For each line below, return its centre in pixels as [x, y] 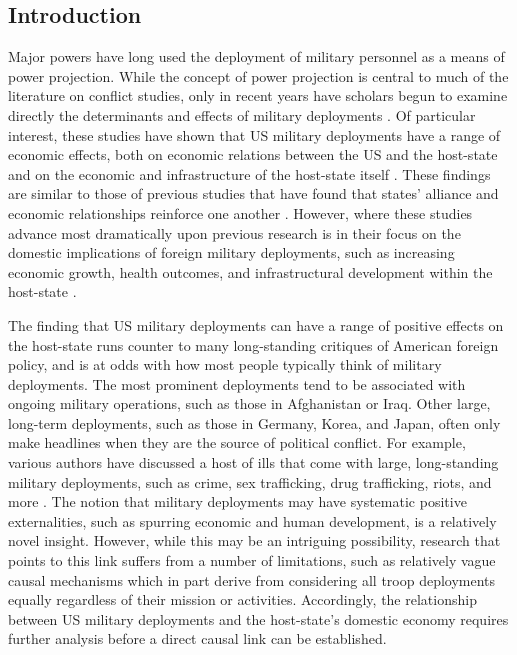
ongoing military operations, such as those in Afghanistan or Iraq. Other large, [249, 403]
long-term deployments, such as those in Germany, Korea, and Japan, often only [254, 422]
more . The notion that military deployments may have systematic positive [237, 501]
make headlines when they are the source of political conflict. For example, [237, 442]
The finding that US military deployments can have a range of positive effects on [256, 324]
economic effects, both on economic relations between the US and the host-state [253, 154]
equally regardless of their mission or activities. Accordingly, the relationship [242, 599]
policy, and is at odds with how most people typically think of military [225, 364]
